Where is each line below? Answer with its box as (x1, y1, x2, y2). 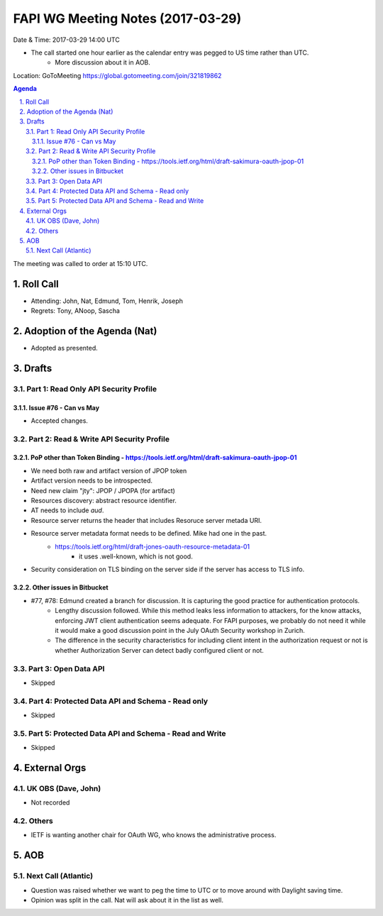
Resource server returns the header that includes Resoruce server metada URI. (30, 516, 262, 524)
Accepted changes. (30, 416, 89, 425)
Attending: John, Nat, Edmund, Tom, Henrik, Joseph (30, 297, 184, 305)
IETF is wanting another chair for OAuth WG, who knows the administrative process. (30, 831, 277, 839)
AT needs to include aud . (30, 506, 104, 514)
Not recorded (30, 798, 70, 807)
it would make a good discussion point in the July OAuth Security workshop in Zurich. (55, 626, 305, 634)
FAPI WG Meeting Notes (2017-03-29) (13, 11, 242, 26)
